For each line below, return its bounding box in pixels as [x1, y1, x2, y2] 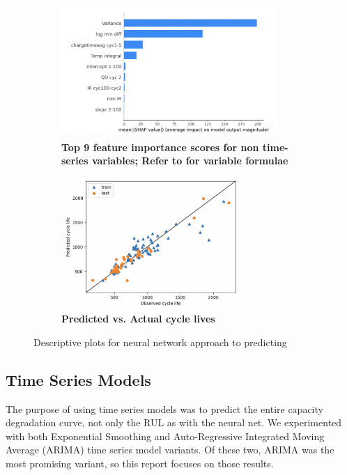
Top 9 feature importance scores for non [61, 139, 259, 154]
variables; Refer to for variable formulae [91, 153, 288, 168]
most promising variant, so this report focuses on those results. [6, 456, 274, 471]
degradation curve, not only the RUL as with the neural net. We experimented [6, 415, 342, 430]
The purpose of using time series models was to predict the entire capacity [6, 401, 323, 416]
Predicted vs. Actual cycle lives [61, 311, 215, 326]
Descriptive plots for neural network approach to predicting [33, 334, 287, 349]
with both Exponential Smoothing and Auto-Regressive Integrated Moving [6, 428, 325, 443]
